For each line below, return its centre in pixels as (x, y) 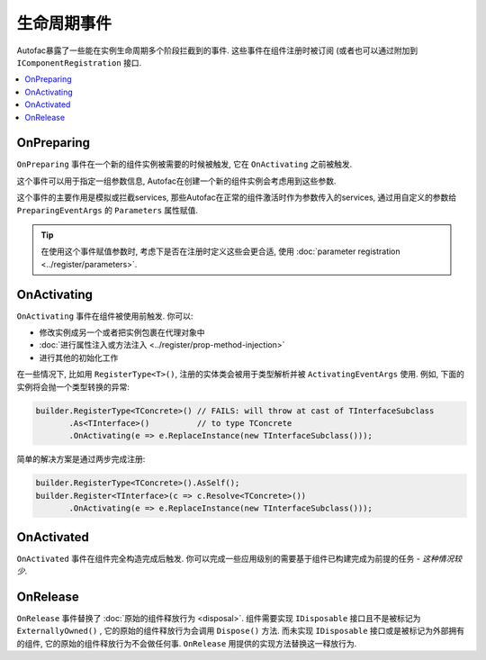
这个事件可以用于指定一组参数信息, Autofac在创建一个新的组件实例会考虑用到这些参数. (176, 181)
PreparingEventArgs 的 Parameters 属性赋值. (107, 210)
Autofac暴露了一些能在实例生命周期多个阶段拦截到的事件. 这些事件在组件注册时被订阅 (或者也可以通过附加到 (217, 50)
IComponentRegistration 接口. (79, 62)
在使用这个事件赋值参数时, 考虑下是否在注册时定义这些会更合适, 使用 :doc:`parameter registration (220, 251)
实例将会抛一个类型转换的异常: (73, 386)
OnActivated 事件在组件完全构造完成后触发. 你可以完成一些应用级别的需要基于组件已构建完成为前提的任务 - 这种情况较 (239, 558)
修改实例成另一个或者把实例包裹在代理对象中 (122, 332)
